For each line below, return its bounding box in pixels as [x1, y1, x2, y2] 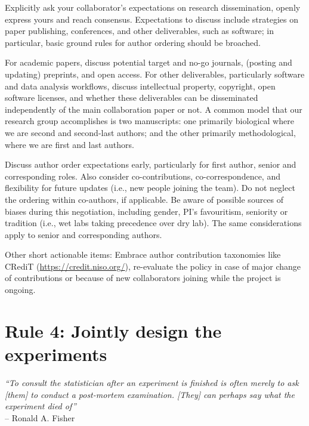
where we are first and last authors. [5, 138, 134, 150]
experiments [5, 342, 107, 366]
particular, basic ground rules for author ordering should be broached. [5, 36, 261, 48]
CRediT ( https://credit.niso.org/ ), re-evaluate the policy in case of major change [5, 260, 301, 272]
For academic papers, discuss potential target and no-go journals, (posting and [5, 56, 292, 69]
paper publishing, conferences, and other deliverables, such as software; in [5, 24, 274, 37]
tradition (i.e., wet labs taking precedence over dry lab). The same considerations [5, 217, 302, 229]
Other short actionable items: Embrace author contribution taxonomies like [5, 248, 281, 261]
